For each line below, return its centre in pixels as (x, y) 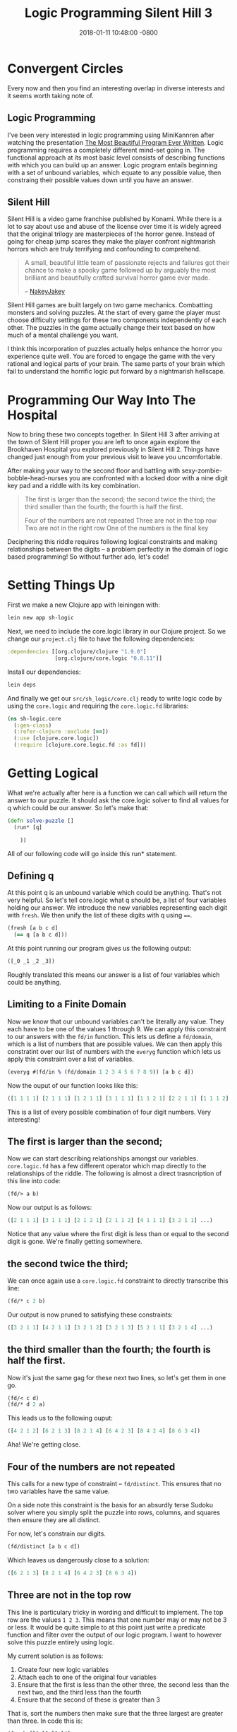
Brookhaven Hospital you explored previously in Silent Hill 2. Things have (114, 449)
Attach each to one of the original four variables (87, 1677)
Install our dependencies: (44, 672)
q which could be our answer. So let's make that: (78, 808)
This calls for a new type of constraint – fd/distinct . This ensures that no (114, 1484)
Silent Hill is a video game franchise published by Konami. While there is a (115, 219)
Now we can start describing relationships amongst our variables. (103, 1158)
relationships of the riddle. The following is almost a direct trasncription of (115, 1173)
